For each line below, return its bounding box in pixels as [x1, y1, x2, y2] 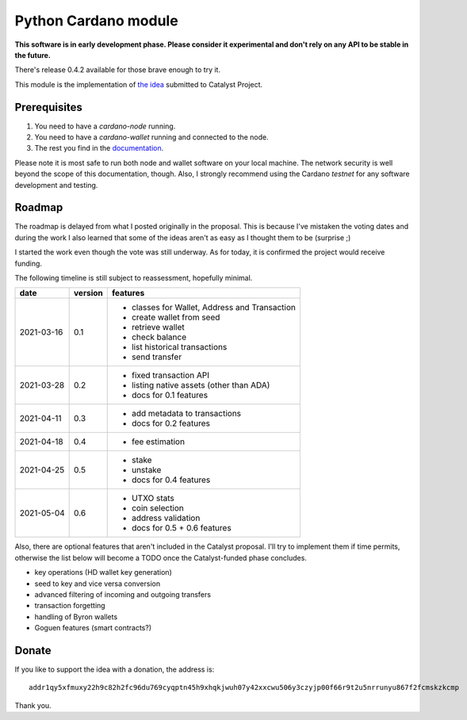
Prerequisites [14, 100, 82, 114]
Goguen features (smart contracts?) [34, 623, 152, 633]
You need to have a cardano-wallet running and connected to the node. [34, 132, 269, 142]
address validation [131, 512, 201, 523]
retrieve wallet [131, 322, 186, 333]
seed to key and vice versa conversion [34, 579, 161, 588]
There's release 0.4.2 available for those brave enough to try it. [14, 65, 221, 75]
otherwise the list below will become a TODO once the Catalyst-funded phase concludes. [14, 553, 307, 562]
